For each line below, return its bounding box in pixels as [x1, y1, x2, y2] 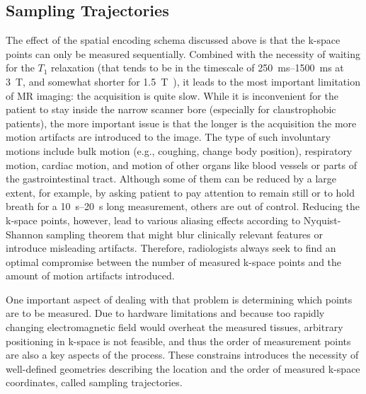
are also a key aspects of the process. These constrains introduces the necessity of [6, 347, 359, 362]
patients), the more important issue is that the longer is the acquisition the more [6, 115, 357, 130]
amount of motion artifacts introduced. [6, 268, 175, 283]
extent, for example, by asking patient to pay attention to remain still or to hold [6, 185, 355, 199]
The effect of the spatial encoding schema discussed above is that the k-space [6, 33, 341, 47]
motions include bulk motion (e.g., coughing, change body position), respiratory [6, 143, 353, 158]
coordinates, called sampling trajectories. [6, 375, 183, 390]
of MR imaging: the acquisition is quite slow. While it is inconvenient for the [6, 88, 338, 103]
